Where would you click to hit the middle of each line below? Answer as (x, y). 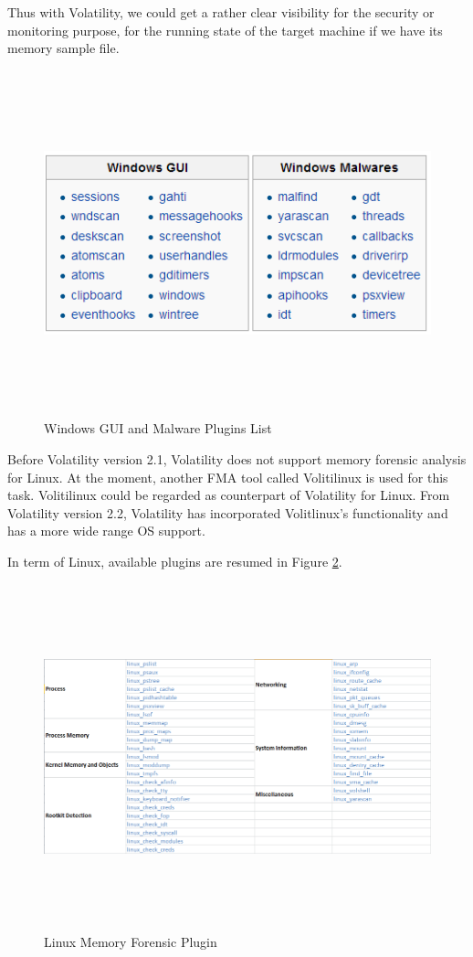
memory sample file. (63, 48)
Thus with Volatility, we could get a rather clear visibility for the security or (221, 12)
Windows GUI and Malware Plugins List (158, 428)
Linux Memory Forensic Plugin (131, 941)
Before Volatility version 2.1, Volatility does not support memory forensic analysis (237, 458)
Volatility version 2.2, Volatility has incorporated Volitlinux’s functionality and (228, 512)
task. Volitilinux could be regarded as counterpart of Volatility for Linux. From (229, 495)
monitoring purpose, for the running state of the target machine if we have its (225, 30)
